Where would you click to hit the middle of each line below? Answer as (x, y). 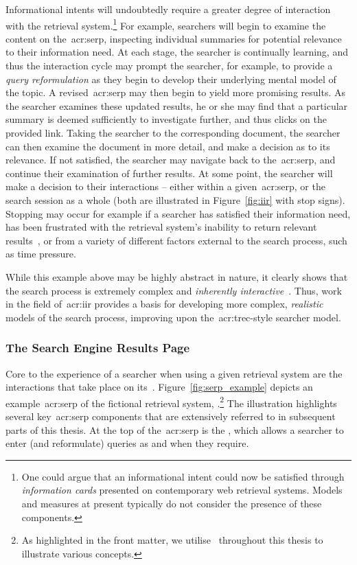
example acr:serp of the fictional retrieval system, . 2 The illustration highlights (171, 402)
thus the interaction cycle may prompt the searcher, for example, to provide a (169, 66)
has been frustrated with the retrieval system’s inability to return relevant (161, 227)
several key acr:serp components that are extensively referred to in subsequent (171, 416)
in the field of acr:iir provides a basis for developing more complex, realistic (164, 304)
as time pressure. (41, 254)
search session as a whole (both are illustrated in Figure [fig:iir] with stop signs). (175, 199)
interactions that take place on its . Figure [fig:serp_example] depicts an (159, 387)
